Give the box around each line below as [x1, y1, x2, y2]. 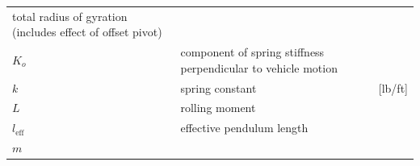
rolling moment [180, 99, 256, 116]
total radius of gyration [12, 7, 128, 24]
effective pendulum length [180, 119, 309, 136]
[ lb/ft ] [378, 79, 408, 96]
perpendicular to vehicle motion [180, 59, 338, 76]
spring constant [180, 79, 257, 96]
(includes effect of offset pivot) [12, 23, 162, 40]
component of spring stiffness [180, 44, 325, 60]
